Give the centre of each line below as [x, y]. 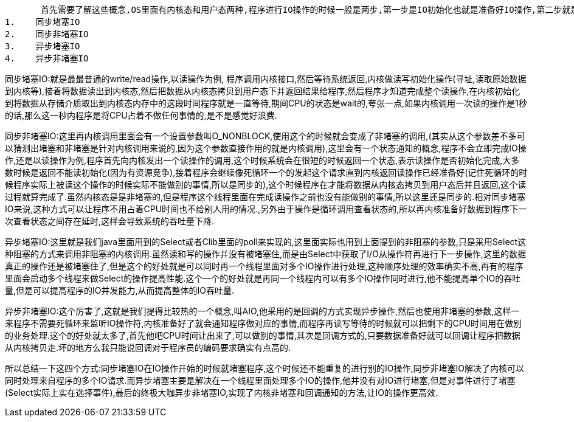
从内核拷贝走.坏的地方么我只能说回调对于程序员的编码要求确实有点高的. [148, 348]
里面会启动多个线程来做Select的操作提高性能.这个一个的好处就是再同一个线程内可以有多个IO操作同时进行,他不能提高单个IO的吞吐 [263, 278]
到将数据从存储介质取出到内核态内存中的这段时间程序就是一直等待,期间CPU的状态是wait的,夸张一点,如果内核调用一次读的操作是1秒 [266, 103]
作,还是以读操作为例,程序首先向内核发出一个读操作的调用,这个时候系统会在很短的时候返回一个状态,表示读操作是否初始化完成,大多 [262, 160]
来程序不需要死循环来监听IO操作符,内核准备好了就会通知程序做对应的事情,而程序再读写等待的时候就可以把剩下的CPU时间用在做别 [264, 323]
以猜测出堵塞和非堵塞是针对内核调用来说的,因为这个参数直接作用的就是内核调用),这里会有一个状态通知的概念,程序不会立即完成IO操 [266, 148]
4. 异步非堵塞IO [47, 58]
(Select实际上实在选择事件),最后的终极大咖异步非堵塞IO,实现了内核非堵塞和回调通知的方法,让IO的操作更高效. [221, 393]
